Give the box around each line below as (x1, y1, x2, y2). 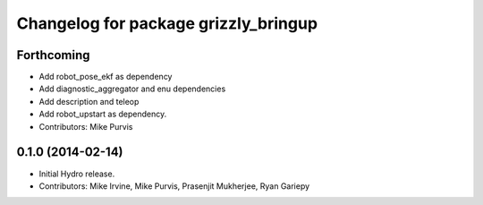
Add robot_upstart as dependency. (38, 108, 167, 120)
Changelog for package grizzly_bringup (16, 13, 318, 33)
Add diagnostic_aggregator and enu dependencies (38, 83, 226, 94)
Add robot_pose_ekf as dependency (38, 72, 173, 82)
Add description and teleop (38, 96, 140, 107)
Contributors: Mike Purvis (38, 121, 133, 132)
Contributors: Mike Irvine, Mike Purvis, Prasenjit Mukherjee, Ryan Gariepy (38, 180, 310, 192)
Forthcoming (16, 47, 90, 63)
